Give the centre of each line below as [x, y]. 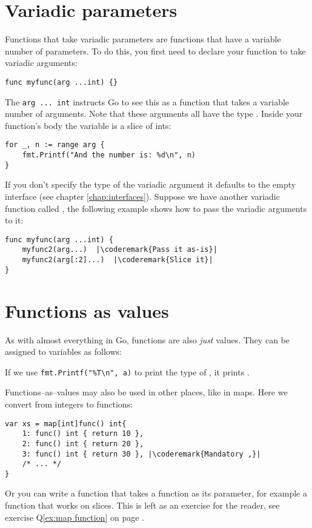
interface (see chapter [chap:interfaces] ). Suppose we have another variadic [142, 196]
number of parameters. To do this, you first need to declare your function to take [155, 51]
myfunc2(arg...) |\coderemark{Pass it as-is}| [120, 250]
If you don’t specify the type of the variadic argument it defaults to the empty [151, 184]
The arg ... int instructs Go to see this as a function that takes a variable [147, 101]
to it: [14, 220]
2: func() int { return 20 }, [83, 444]
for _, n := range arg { [55, 145]
